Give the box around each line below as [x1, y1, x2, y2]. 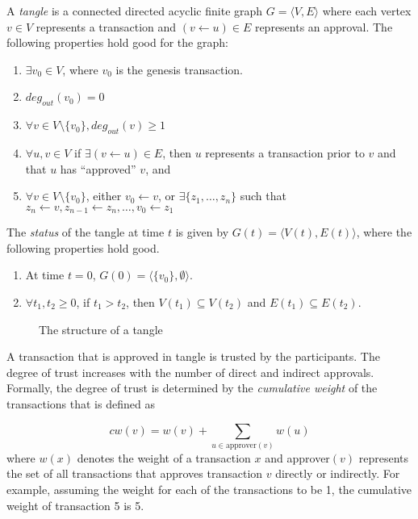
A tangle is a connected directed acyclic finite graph [6, 2, 263, 19]
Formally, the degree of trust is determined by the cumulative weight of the [6, 379, 378, 396]
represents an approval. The [254, 18, 393, 35]
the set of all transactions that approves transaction [6, 465, 263, 482]
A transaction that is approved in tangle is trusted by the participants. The [6, 348, 380, 365]
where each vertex [322, 2, 412, 19]
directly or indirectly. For [275, 465, 400, 482]
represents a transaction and [36, 18, 177, 35]
